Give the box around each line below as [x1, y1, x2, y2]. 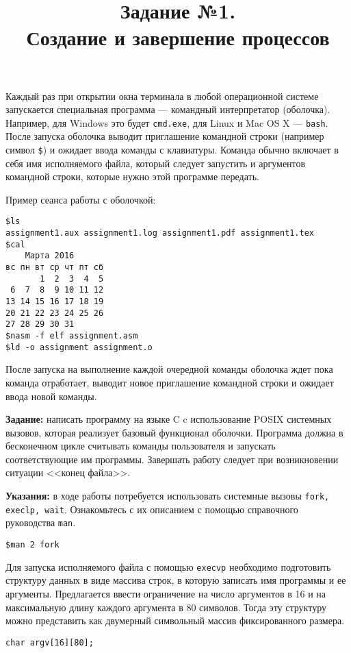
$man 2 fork [5, 540, 60, 550]
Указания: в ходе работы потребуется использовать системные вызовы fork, [5, 489, 330, 503]
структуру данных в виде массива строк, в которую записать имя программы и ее [5, 573, 346, 587]
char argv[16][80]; [5, 637, 94, 648]
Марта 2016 [25, 251, 75, 261]
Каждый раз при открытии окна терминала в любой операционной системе [5, 88, 319, 103]
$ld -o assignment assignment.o [5, 342, 153, 352]
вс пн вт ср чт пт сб [5, 262, 104, 273]
